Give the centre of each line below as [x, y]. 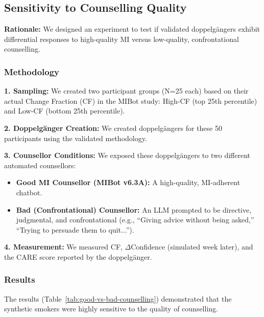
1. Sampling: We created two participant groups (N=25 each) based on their [126, 91]
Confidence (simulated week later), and [192, 247]
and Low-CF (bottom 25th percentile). [65, 111]
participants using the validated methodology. [76, 138]
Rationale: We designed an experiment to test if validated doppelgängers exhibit [132, 29]
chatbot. [29, 192]
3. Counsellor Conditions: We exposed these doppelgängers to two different [127, 155]
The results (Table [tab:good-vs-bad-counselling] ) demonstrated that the [118, 298]
